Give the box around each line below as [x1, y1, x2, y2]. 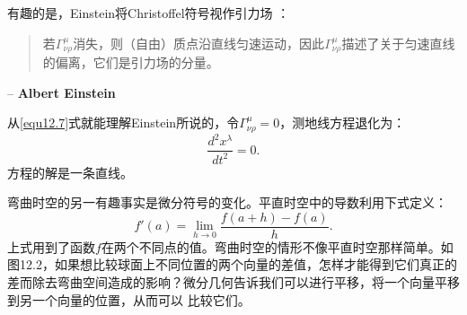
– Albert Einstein [7, 83, 116, 101]
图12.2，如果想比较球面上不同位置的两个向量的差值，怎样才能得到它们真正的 [7, 255, 457, 274]
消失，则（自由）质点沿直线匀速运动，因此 [73, 33, 325, 52]
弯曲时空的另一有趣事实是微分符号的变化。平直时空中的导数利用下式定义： [7, 193, 447, 212]
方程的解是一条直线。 [7, 162, 133, 181]
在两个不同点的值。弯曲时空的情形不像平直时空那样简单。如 [101, 237, 454, 256]
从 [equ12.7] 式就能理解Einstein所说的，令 [7, 113, 240, 132]
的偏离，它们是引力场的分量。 [42, 53, 219, 72]
